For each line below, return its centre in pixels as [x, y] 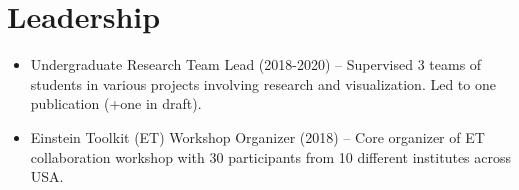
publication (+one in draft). [116, 103]
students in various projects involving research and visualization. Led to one [263, 83]
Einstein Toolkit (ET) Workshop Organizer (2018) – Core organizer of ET [257, 136]
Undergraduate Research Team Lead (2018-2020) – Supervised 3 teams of [256, 64]
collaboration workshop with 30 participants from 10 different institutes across [271, 156]
